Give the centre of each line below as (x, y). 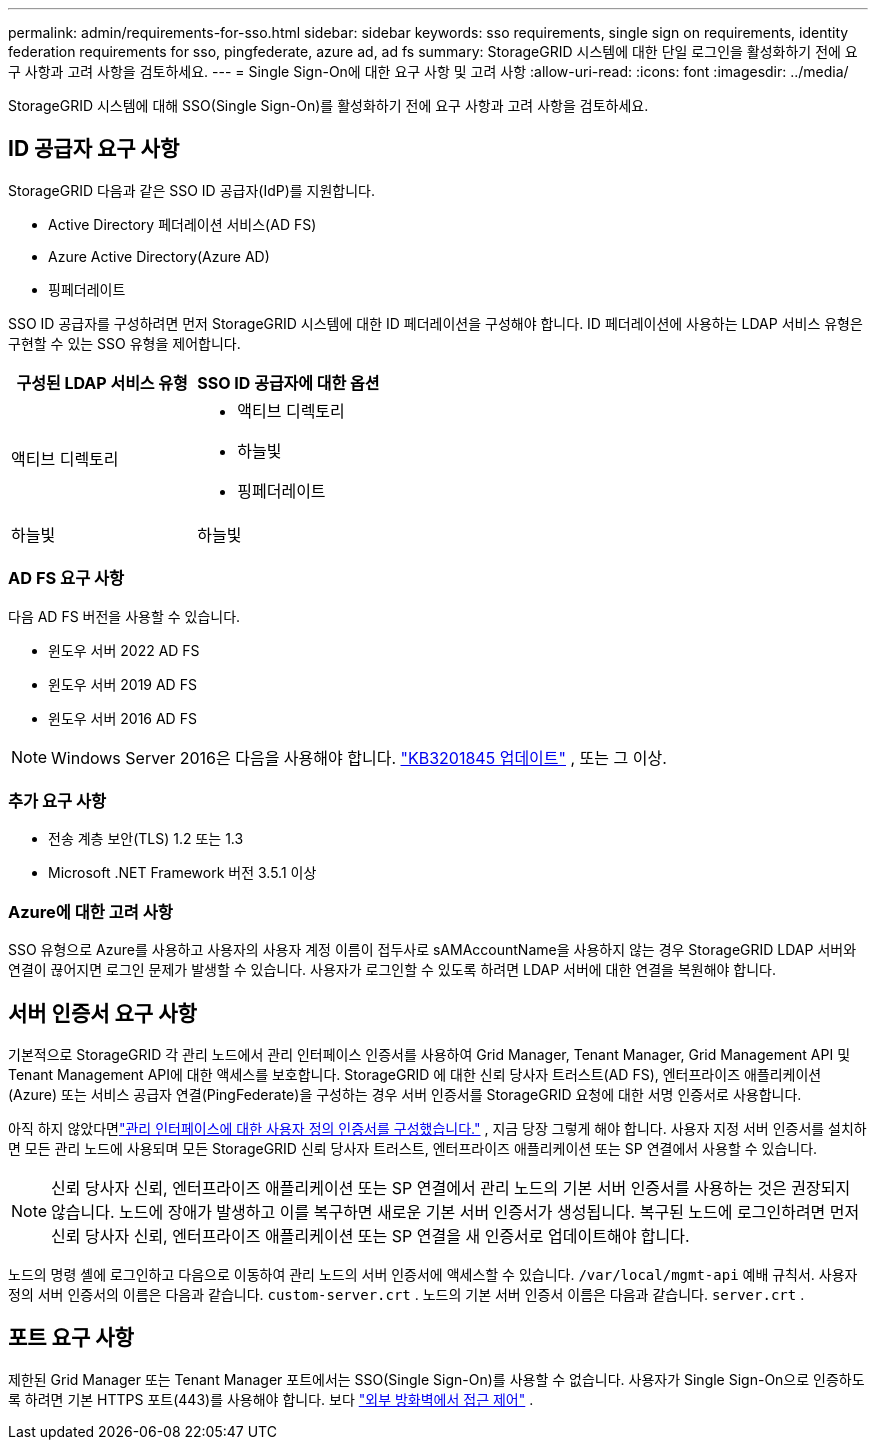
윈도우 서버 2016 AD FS (122, 718)
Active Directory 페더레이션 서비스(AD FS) (182, 224)
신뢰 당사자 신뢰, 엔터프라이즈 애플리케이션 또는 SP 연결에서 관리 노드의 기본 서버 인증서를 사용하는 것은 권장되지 (451, 1187)
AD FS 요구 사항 (66, 578)
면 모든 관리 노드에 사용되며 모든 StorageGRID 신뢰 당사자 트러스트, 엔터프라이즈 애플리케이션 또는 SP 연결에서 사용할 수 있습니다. (413, 1148)
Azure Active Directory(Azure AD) (159, 256)
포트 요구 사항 (71, 1338)
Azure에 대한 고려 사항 (90, 911)
